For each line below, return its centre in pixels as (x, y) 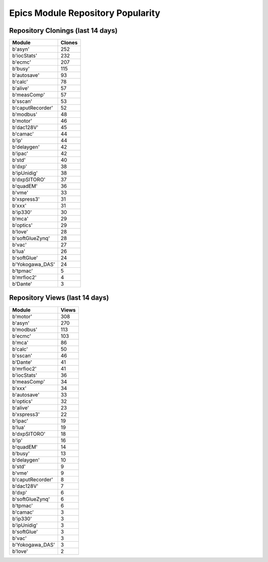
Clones (69, 43)
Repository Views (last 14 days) (59, 298)
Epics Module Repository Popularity (85, 13)
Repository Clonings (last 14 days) (63, 31)
